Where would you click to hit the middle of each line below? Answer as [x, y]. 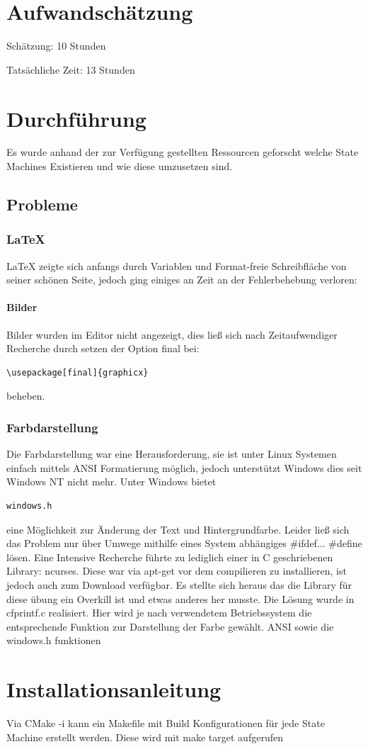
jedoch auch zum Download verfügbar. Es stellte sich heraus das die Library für [179, 584]
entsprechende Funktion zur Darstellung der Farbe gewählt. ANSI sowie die [170, 626]
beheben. [26, 396]
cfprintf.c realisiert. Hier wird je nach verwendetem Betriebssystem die [159, 613]
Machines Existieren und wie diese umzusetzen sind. [120, 166]
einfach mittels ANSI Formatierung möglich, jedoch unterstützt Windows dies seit [184, 467]
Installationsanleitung [114, 689]
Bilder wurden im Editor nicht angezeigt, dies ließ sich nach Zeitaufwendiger [172, 334]
